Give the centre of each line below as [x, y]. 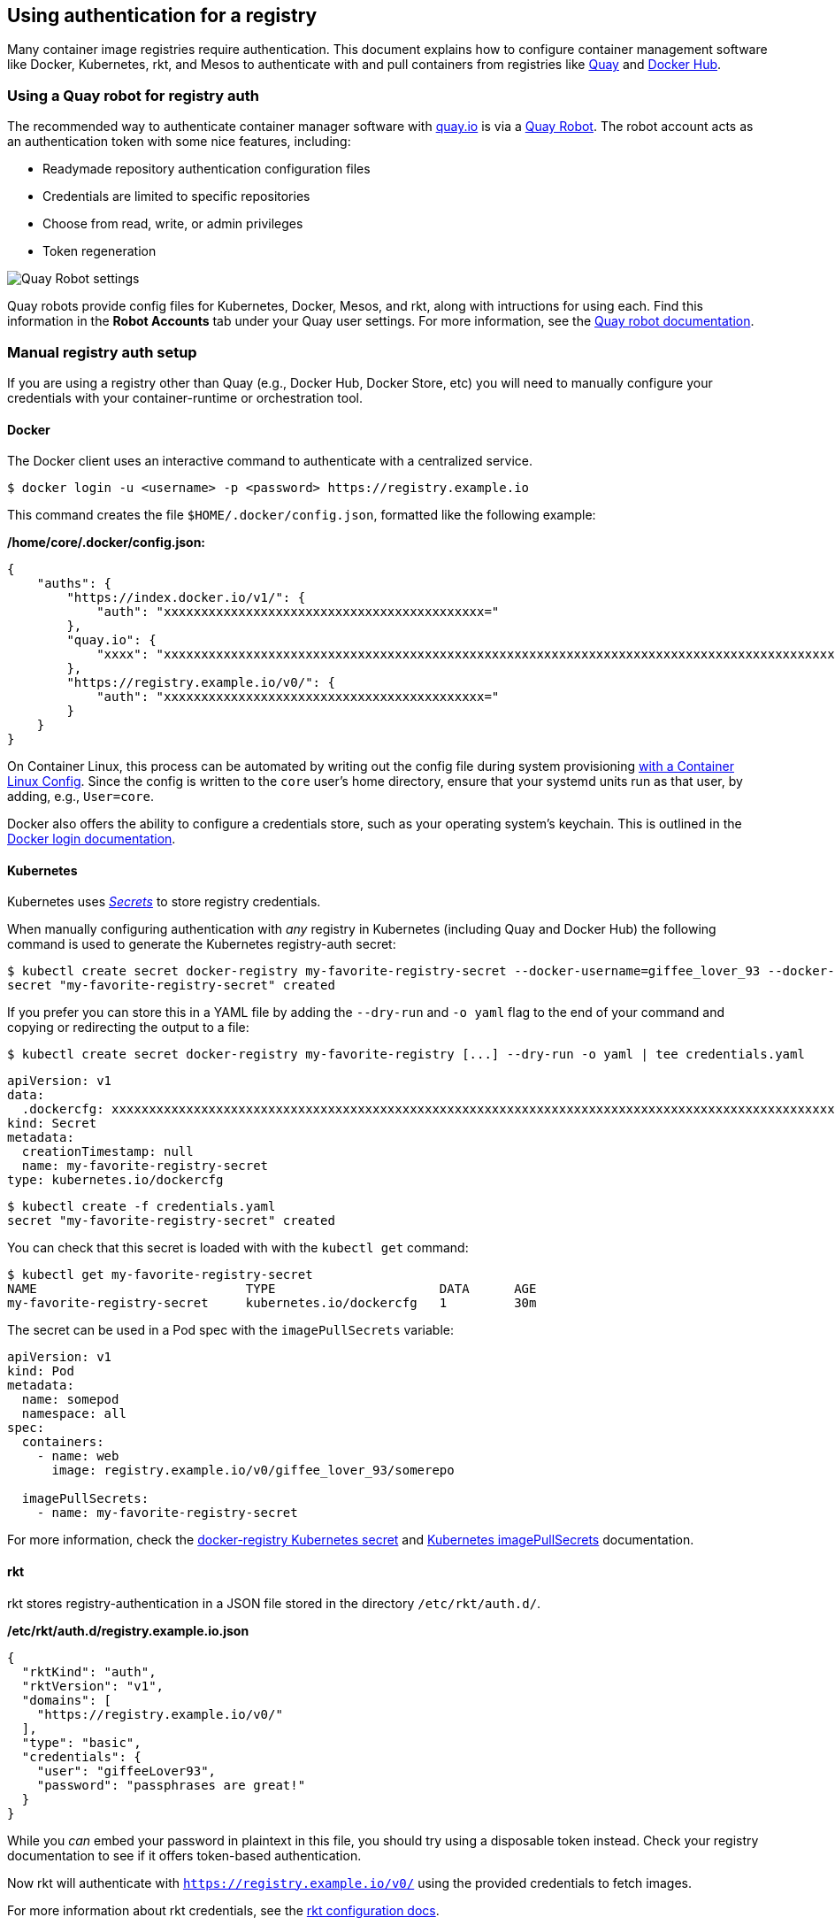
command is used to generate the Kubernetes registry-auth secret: [202, 944]
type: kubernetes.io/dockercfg [115, 1180]
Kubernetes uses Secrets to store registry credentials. [164, 902]
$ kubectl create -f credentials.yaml [142, 1207]
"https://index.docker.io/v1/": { [186, 598]
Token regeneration [100, 251]
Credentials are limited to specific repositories [176, 196]
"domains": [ [67, 1700]
